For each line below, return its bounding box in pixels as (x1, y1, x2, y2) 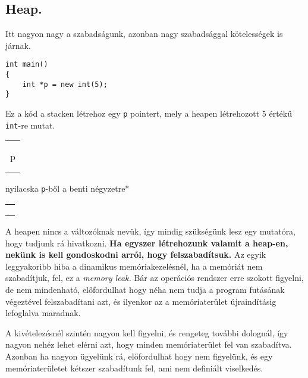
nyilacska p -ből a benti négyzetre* (5, 182, 130, 195)
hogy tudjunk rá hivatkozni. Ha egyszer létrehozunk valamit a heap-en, (5, 236, 288, 249)
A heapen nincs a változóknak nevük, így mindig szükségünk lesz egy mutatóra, (5, 224, 296, 237)
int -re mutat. (5, 118, 55, 131)
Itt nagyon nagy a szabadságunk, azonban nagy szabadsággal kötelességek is (5, 27, 283, 40)
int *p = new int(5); (22, 80, 108, 89)
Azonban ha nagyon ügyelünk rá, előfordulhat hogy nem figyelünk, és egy (5, 349, 273, 362)
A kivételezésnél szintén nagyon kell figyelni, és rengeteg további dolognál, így (5, 326, 288, 339)
